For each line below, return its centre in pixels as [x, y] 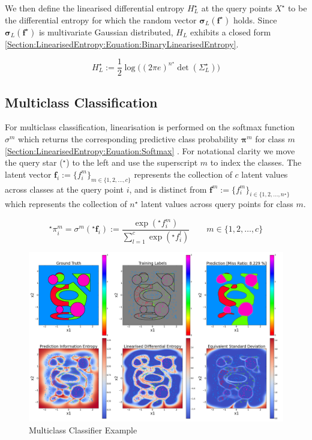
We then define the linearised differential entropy [95, 8]
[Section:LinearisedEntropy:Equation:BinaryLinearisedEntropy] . [122, 44]
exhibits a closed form [231, 32]
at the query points [237, 8]
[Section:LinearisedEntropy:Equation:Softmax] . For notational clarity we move [150, 150]
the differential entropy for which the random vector [101, 20]
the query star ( [34, 162]
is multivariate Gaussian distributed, [106, 32]
